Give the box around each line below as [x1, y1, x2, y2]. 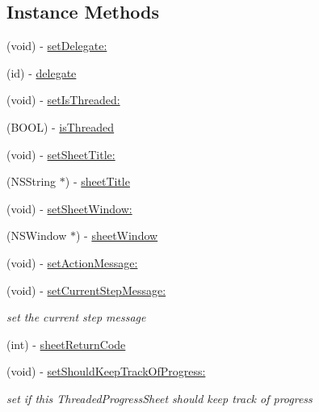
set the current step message [6, 309, 146, 326]
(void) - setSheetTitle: [6, 145, 115, 162]
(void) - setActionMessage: [6, 254, 138, 271]
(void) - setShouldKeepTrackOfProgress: [6, 363, 206, 380]
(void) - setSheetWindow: [6, 200, 132, 217]
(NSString [6, 173, 57, 190]
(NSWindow [6, 227, 67, 244]
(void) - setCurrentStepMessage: [6, 281, 166, 298]
